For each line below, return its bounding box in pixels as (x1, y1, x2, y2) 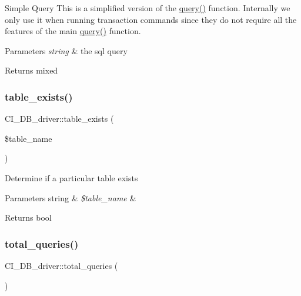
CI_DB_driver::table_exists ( (5, 112, 114, 125)
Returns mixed (5, 64, 58, 77)
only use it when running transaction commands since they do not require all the (5, 13, 297, 25)
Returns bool (5, 211, 52, 224)
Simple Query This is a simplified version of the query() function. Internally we (5, 2, 290, 14)
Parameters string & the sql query (5, 44, 128, 56)
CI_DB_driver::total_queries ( (5, 259, 118, 271)
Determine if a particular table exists (5, 171, 138, 184)
